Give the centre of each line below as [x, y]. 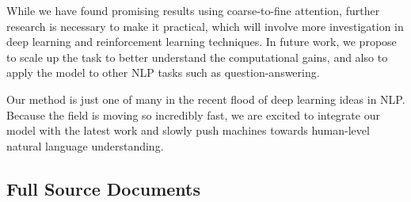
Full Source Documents [104, 188]
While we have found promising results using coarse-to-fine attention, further [193, 10]
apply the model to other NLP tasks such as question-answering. [163, 72]
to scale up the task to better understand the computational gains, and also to [197, 57]
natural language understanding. [85, 145]
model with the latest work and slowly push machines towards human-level [188, 130]
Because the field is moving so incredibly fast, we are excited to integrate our [193, 114]
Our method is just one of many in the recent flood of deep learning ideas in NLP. [206, 99]
